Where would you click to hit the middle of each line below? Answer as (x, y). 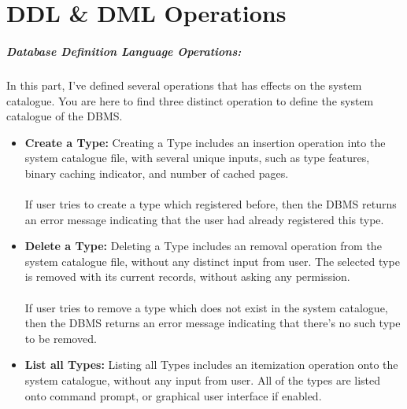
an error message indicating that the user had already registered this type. (204, 219)
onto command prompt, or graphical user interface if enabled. (173, 395)
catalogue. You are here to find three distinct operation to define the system (190, 100)
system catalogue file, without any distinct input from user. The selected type (212, 261)
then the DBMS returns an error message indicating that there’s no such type (213, 323)
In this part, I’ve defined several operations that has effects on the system (184, 85)
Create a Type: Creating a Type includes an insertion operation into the (205, 142)
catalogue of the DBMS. (65, 116)
